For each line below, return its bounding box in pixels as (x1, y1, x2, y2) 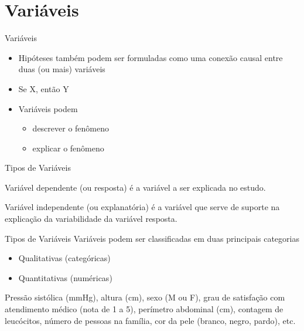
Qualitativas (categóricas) (18, 252, 111, 264)
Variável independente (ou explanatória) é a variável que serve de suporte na (5, 201, 280, 213)
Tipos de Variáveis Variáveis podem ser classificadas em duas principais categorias (5, 232, 299, 244)
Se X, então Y (18, 82, 69, 94)
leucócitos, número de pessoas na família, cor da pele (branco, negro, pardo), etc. (5, 314, 296, 326)
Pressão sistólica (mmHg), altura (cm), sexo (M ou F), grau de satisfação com (5, 291, 285, 303)
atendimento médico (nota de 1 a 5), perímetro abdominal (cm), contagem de (5, 303, 283, 315)
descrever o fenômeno (32, 122, 110, 134)
